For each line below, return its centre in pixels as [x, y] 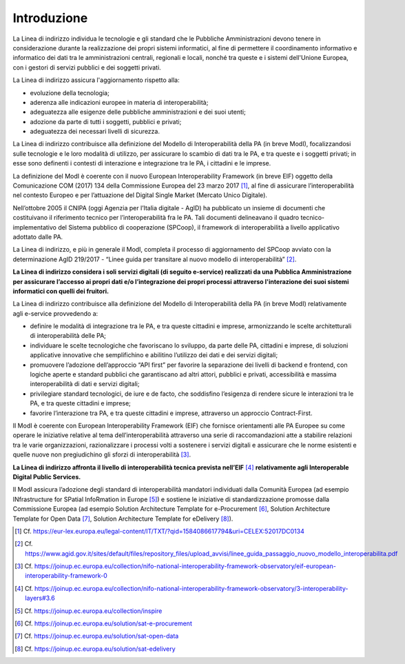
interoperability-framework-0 [66, 576]
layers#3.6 [40, 598]
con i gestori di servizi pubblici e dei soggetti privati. [87, 67]
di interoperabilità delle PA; [68, 336]
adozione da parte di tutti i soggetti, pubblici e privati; [106, 121]
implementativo [34, 227]
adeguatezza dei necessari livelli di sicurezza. [95, 132]
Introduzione [50, 18]
